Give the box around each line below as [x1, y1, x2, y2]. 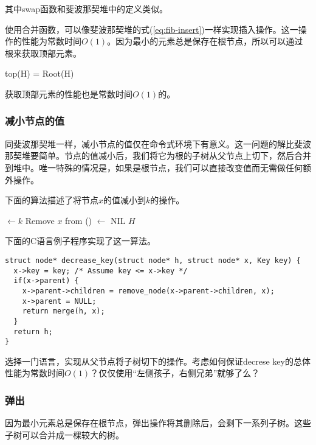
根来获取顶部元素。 [5, 46, 81, 59]
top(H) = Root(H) [5, 67, 74, 80]
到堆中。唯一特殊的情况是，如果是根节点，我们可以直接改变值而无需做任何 [5, 161, 303, 173]
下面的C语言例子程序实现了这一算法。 [5, 234, 156, 247]
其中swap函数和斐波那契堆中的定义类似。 [5, 2, 168, 15]
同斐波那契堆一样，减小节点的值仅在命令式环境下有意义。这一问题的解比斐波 [5, 137, 311, 150]
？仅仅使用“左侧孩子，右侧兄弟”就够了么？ [90, 366, 260, 379]
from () [65, 214, 92, 226]
